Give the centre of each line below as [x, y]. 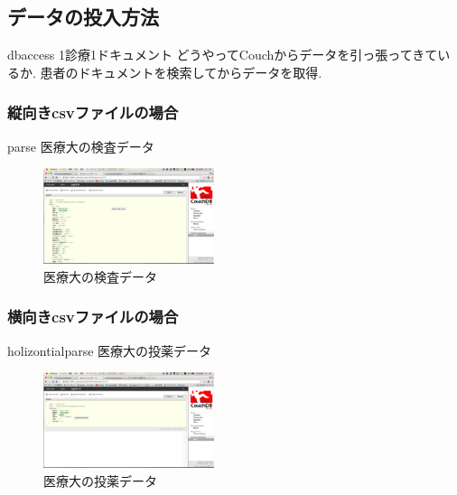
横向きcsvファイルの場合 [93, 317]
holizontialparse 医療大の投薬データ [110, 350]
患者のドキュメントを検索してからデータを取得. [181, 72]
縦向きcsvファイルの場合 [93, 112]
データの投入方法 [83, 17]
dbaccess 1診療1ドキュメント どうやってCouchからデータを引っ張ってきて [223, 55]
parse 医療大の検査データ [81, 146]
